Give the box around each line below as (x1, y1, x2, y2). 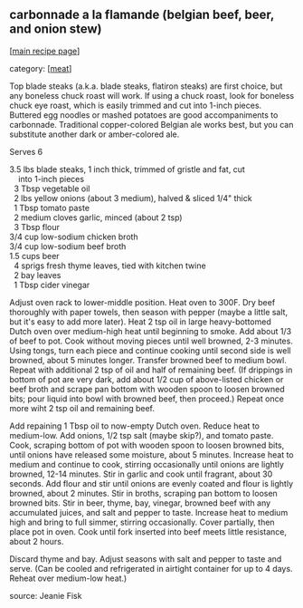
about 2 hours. (9, 536, 64, 546)
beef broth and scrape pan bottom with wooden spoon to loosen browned (9, 383, 285, 394)
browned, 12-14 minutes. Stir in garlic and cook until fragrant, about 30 (9, 468, 273, 479)
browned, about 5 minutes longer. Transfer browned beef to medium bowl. (9, 354, 287, 365)
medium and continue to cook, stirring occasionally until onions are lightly (9, 458, 285, 469)
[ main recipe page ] (9, 45, 80, 56)
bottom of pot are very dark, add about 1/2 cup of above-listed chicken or (9, 373, 284, 384)
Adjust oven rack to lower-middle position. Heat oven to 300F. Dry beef (9, 296, 276, 307)
